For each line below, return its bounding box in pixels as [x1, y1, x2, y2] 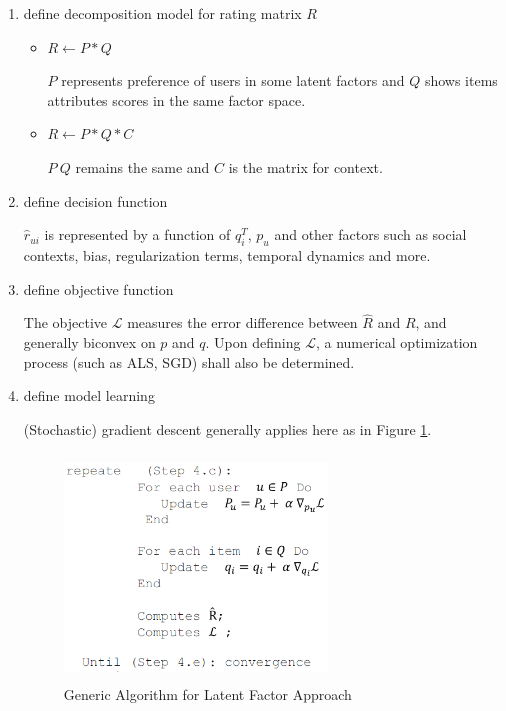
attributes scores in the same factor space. [47, 89, 306, 110]
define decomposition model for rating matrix [23, 3, 302, 23]
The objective [23, 312, 108, 333]
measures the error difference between [127, 312, 358, 333]
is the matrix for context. [228, 156, 383, 177]
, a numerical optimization [315, 331, 478, 352]
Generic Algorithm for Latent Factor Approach [63, 683, 352, 704]
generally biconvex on [23, 331, 156, 352]
